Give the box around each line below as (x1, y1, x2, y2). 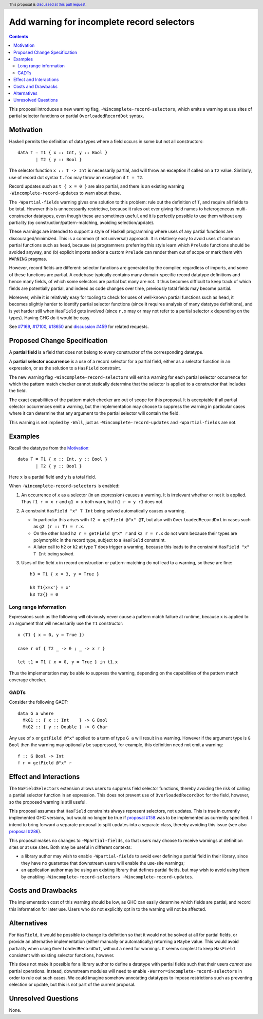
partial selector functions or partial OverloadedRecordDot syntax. (9, 113, 144, 119)
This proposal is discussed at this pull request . (9, 2, 87, 7)
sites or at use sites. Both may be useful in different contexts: (9, 844, 132, 850)
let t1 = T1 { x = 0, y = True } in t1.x (18, 659, 118, 665)
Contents (9, 33, 29, 39)
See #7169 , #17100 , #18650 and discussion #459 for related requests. (9, 324, 149, 329)
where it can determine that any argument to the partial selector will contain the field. (9, 410, 180, 416)
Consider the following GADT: (9, 699, 69, 705)
